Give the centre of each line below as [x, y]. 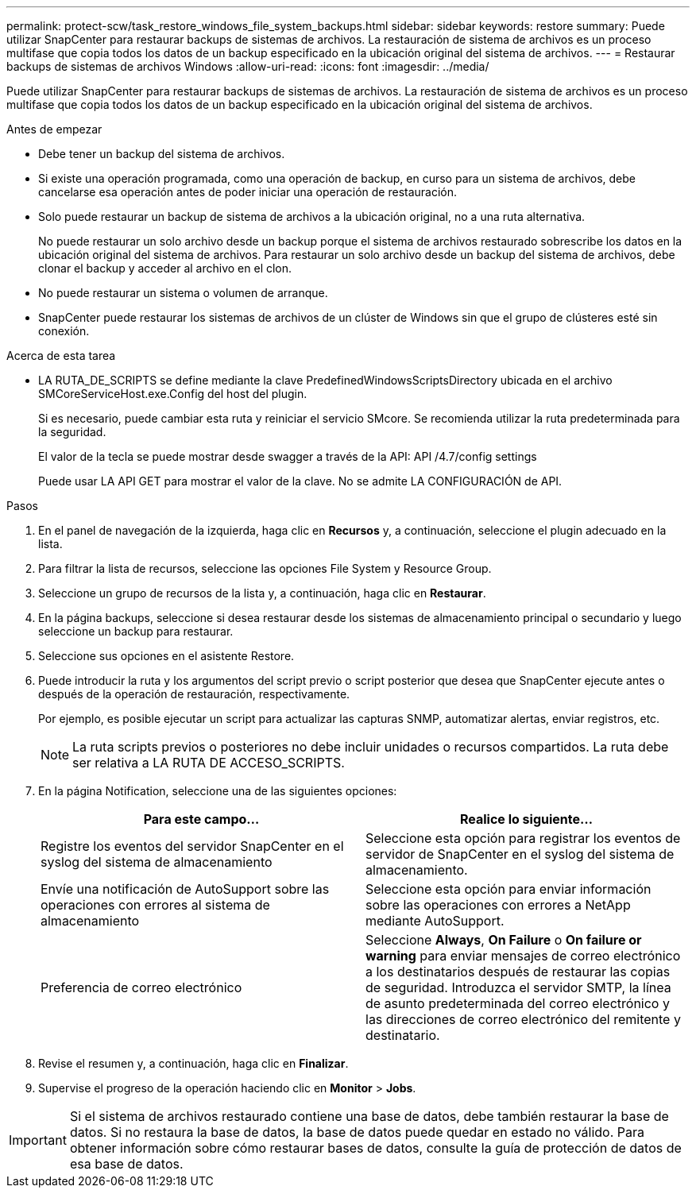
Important [38, 1140]
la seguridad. [72, 432]
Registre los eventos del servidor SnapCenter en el [192, 846]
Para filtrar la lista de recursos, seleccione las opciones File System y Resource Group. [265, 568]
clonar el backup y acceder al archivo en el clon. [165, 268]
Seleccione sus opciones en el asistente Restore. [166, 656]
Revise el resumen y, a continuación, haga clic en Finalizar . [193, 1063]
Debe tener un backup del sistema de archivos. [162, 154]
